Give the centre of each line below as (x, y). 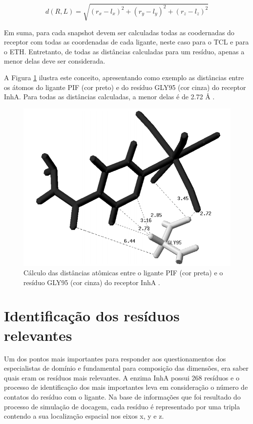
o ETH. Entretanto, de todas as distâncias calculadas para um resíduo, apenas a (124, 51)
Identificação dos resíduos (92, 316)
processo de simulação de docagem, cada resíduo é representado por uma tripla (122, 406)
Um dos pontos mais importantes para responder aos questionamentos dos (115, 358)
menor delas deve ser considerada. (55, 61)
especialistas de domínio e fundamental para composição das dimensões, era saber (126, 368)
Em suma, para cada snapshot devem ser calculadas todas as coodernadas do (119, 32)
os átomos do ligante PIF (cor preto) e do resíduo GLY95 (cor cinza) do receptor (125, 87)
